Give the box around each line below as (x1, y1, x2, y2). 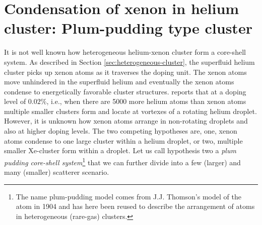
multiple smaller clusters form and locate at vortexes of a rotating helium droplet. (4, 105, 257, 116)
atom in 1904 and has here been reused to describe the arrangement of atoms (16, 201, 255, 211)
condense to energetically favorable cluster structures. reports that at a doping (4, 86, 246, 96)
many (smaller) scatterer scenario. (4, 167, 109, 177)
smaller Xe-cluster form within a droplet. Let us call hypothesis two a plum (4, 145, 236, 156)
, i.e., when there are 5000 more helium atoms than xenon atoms (46, 96, 246, 106)
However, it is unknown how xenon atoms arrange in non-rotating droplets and (4, 116, 248, 126)
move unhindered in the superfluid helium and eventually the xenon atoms (4, 76, 234, 87)
